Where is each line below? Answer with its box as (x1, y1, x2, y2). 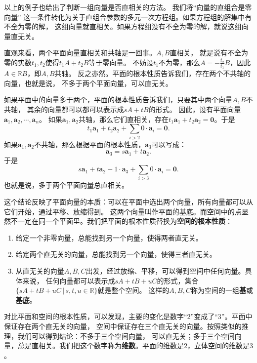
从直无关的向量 (15, 266, 64, 276)
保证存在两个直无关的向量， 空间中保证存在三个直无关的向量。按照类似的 (4, 321, 242, 331)
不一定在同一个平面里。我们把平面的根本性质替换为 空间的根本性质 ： (10, 216, 232, 226)
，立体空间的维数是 (187, 340, 250, 351)
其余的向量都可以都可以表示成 (27, 104, 124, 114)
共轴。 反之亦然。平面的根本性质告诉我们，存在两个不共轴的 (54, 68, 251, 79)
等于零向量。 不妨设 (88, 57, 154, 67)
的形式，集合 (157, 275, 199, 285)
